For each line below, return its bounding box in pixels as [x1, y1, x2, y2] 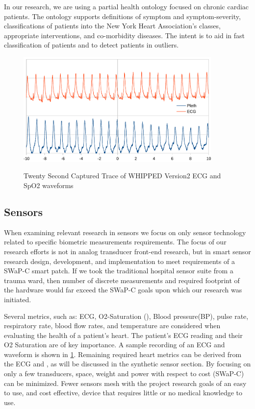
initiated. [4, 294, 31, 304]
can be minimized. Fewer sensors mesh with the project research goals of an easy [4, 378, 247, 388]
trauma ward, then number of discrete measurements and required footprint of [4, 275, 240, 285]
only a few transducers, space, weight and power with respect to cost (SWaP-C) [4, 368, 244, 379]
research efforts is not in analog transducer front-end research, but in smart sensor [4, 246, 251, 256]
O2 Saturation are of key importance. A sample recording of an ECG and [4, 339, 225, 350]
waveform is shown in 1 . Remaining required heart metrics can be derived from [4, 349, 242, 359]
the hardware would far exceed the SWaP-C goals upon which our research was [4, 285, 242, 295]
